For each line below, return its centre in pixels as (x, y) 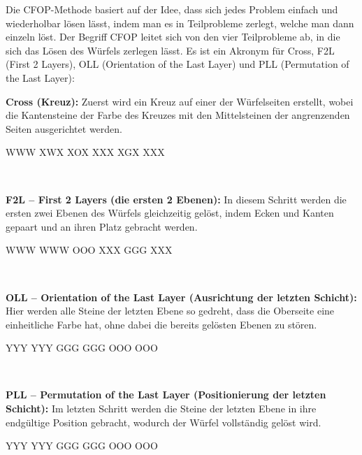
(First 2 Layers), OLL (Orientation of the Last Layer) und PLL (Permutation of (178, 64)
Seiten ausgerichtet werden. (64, 128)
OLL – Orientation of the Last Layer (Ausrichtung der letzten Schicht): (181, 297)
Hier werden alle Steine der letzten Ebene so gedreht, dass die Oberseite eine (170, 311)
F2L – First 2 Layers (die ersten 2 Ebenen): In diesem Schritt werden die (176, 199)
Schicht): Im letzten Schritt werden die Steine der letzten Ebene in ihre (161, 409)
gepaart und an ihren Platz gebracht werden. (102, 226)
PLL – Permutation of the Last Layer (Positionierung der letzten (166, 395)
